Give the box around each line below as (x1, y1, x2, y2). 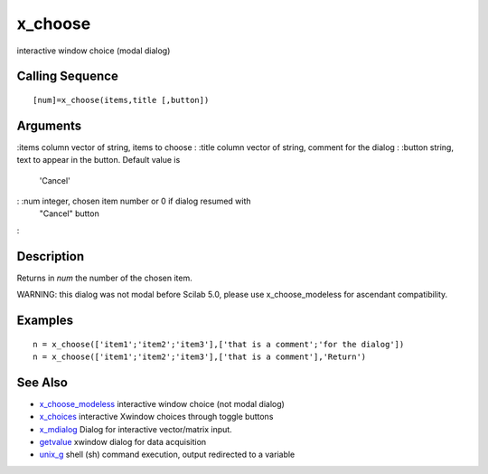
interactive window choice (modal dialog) (16, 45, 171, 56)
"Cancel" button (39, 208, 99, 219)
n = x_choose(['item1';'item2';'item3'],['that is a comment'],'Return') (33, 351, 367, 362)
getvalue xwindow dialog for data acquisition (39, 436, 207, 447)
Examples (16, 312, 74, 327)
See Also (16, 374, 68, 390)
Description (16, 249, 85, 264)
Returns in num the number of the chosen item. (16, 272, 193, 283)
